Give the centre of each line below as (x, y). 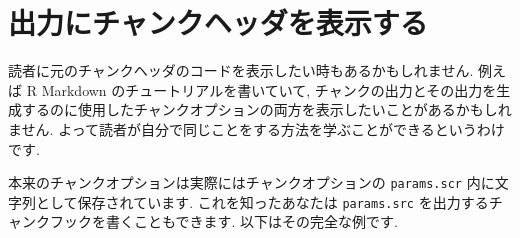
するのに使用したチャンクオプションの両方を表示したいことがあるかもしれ (266, 109)
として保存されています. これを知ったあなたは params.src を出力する (262, 201)
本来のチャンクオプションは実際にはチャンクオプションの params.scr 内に (251, 182)
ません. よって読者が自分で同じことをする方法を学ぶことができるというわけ (256, 128)
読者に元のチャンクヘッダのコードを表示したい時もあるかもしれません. (241, 70)
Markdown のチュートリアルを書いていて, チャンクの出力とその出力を (269, 89)
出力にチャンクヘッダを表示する (218, 22)
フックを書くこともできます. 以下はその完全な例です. (223, 221)
